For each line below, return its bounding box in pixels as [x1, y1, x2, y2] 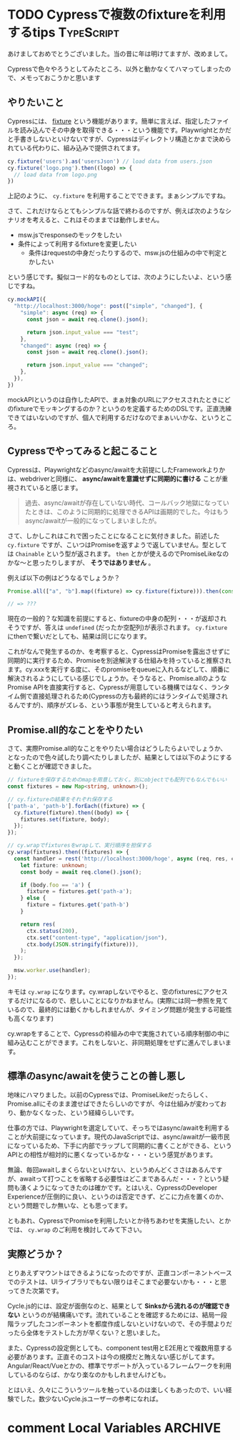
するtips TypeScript [7, 24, 120, 41]
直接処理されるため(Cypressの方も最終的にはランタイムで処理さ [31, 692, 222, 701]
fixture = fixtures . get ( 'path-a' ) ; [26, 888, 133, 895]
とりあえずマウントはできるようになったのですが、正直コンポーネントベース [7, 1269, 232, 1277]
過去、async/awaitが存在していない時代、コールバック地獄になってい [24, 498, 230, 507]
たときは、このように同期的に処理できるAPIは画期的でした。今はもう [24, 507, 229, 516]
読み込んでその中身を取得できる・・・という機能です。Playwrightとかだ [19, 126, 232, 134]
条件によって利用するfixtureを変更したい [17, 240, 137, 249]
